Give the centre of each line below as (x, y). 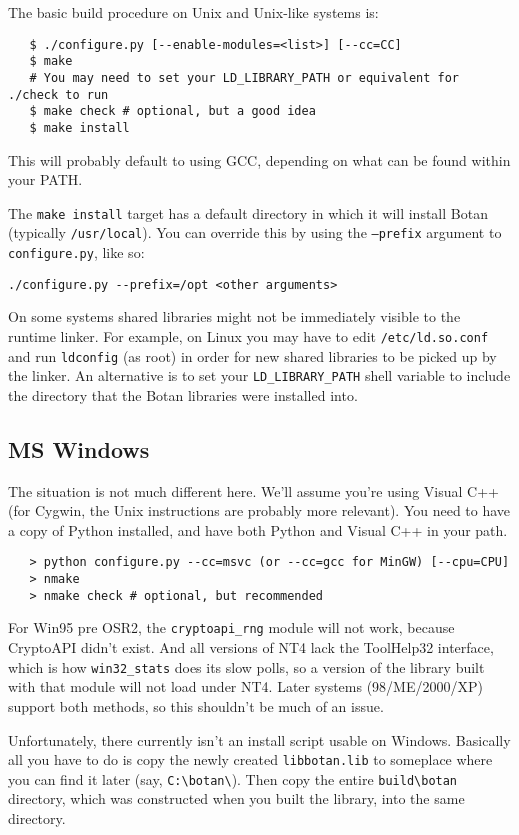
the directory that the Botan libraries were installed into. (183, 394)
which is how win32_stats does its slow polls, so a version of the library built (246, 666)
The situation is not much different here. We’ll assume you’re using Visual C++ (253, 490)
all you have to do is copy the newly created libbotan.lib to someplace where (250, 759)
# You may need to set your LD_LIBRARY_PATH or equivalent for (244, 77)
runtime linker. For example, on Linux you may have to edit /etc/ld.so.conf (248, 335)
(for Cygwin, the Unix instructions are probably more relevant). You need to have (259, 510)
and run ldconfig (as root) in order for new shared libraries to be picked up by (252, 355)
